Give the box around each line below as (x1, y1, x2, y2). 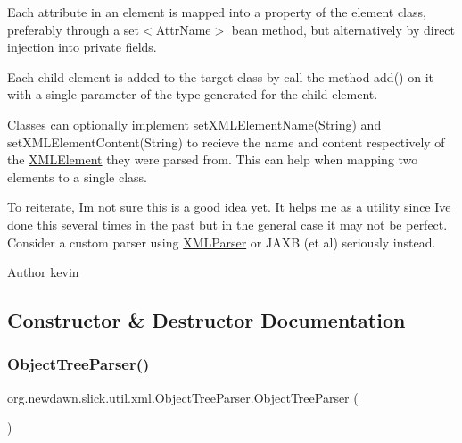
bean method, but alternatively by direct (231, 20, 456, 38)
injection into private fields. (7, 38, 157, 56)
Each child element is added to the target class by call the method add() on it (7, 67, 433, 86)
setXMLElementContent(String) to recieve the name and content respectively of (7, 132, 445, 151)
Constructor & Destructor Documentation (7, 306, 406, 334)
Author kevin (7, 263, 79, 281)
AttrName (155, 20, 211, 38)
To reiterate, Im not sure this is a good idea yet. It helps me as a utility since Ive (7, 197, 451, 216)
